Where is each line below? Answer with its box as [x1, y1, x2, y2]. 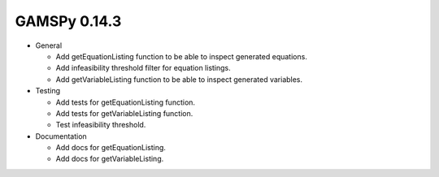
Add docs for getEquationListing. [55, 143, 167, 153]
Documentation [35, 131, 87, 141]
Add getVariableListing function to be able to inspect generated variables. [55, 74, 303, 84]
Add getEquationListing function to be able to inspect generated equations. [55, 51, 308, 61]
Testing [35, 86, 61, 96]
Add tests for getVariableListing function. [55, 108, 193, 118]
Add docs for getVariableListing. [55, 154, 164, 164]
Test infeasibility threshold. [55, 120, 146, 130]
